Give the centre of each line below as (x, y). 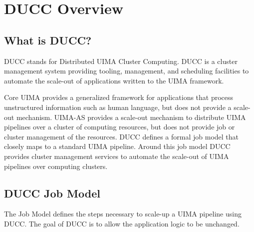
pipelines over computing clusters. (56, 166)
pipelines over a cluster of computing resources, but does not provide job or (120, 127)
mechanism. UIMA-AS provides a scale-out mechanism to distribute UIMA (131, 117)
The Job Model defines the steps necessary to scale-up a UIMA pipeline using (123, 214)
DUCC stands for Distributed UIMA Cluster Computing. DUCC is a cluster (121, 61)
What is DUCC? (48, 40)
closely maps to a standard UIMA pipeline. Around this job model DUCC (117, 146)
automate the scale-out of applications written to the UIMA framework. (114, 80)
